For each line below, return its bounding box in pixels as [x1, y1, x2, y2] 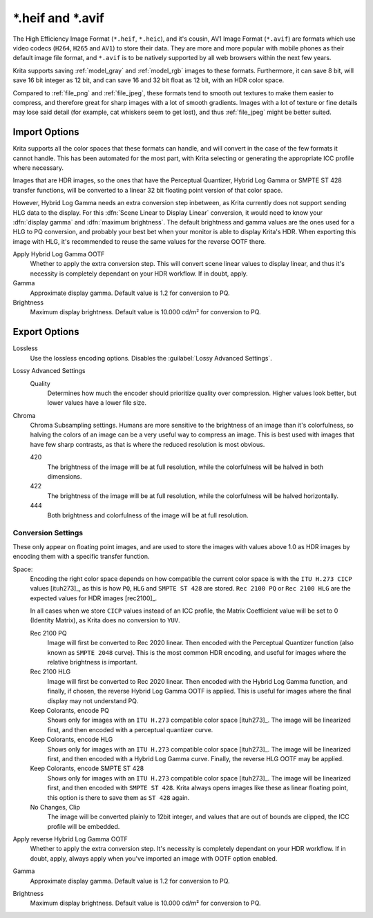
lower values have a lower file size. [47, 399, 147, 407]
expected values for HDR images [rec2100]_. [30, 594, 157, 602]
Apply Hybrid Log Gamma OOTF [12, 250, 105, 258]
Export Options [12, 326, 79, 338]
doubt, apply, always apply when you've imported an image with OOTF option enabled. [30, 854, 278, 863]
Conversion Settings [12, 528, 84, 538]
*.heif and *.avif [12, 10, 105, 26]
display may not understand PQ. [47, 696, 138, 705]
